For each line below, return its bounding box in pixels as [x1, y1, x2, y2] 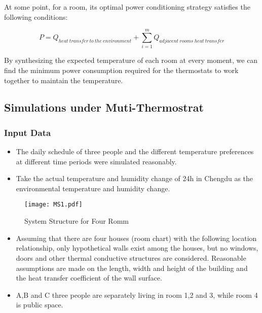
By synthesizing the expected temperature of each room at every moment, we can [4, 55, 258, 65]
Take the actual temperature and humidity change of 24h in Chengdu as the [16, 173, 253, 184]
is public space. [16, 299, 63, 310]
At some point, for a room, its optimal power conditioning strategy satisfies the [4, 2, 250, 12]
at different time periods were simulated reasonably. [16, 156, 177, 166]
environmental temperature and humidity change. [16, 183, 170, 193]
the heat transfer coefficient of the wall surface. [16, 272, 162, 283]
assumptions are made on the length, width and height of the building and [16, 262, 248, 273]
